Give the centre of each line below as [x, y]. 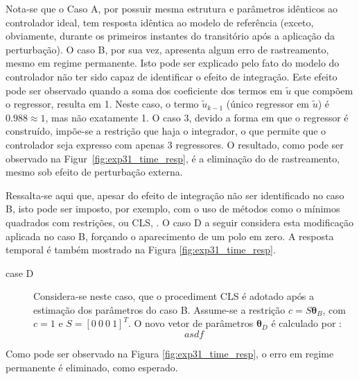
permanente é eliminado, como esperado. [92, 367]
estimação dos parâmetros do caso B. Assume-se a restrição [159, 309]
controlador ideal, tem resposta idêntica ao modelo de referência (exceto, [160, 22]
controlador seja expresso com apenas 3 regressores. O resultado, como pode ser [175, 144]
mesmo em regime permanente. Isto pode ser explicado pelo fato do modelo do [173, 63]
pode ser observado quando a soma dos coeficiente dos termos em [144, 90]
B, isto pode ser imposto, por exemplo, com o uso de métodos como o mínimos [173, 209]
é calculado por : [306, 323]
